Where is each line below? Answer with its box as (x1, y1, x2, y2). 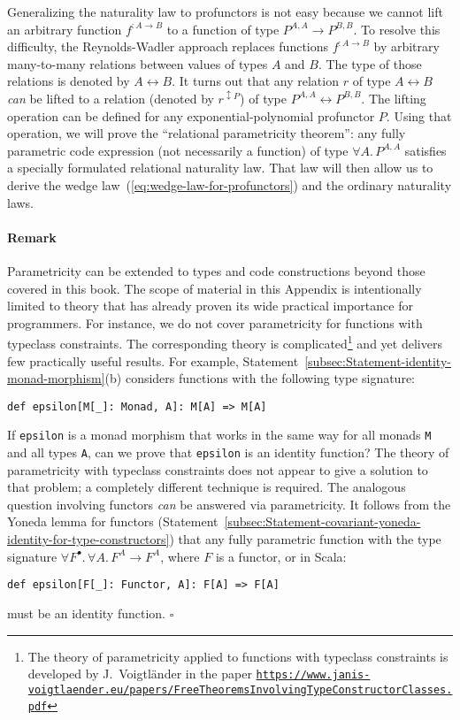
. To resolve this (353, 19, 441, 38)
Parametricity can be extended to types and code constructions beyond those (7, 261, 425, 280)
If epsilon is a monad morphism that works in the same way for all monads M (7, 425, 432, 444)
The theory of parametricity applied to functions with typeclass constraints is (27, 647, 448, 665)
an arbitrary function (7, 19, 122, 38)
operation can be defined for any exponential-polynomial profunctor (7, 106, 375, 125)
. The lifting (361, 88, 426, 107)
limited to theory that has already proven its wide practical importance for (7, 296, 413, 315)
